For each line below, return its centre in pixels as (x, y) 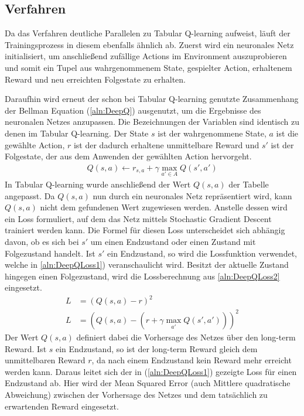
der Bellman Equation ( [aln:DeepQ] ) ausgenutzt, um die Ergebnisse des (133, 110)
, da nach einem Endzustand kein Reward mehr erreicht (192, 360)
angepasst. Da (30, 195)
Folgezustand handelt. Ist (50, 253)
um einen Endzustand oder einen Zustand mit (173, 241)
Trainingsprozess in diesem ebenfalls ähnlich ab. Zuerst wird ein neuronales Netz (149, 44)
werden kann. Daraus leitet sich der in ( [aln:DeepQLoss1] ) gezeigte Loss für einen (151, 371)
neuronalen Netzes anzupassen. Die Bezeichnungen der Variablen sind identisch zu (152, 122)
